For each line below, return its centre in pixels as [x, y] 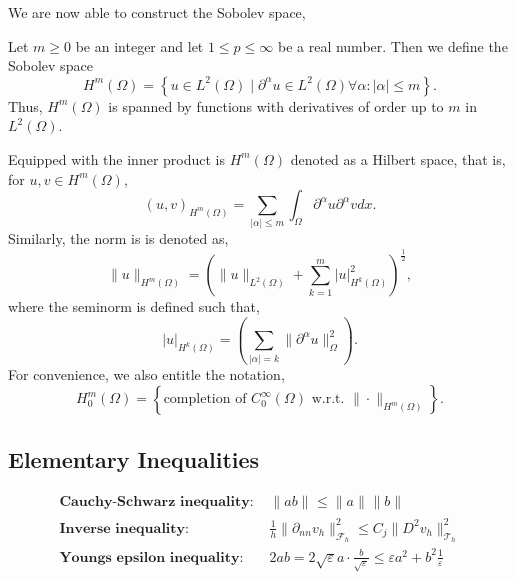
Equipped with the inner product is [117, 158]
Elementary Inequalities [134, 458]
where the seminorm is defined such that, [134, 306]
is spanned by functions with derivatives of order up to [276, 105]
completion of [205, 399]
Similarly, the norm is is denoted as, [118, 238]
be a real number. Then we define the [392, 45]
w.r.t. [328, 399]
